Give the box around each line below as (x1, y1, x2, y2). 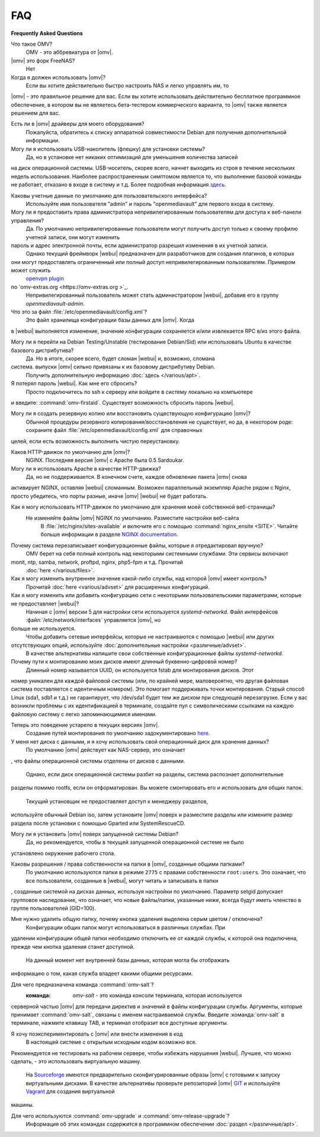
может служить (11, 267, 51, 274)
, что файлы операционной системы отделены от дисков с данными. (11, 757, 185, 764)
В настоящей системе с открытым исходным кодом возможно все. (25, 1038, 197, 1046)
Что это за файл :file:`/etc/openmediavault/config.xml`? (11, 309, 148, 316)
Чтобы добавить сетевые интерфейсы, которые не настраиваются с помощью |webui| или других (25, 633, 275, 640)
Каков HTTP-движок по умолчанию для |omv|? (11, 448, 130, 455)
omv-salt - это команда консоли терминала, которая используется (72, 992, 242, 999)
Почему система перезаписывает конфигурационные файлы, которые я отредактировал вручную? (11, 542, 264, 549)
